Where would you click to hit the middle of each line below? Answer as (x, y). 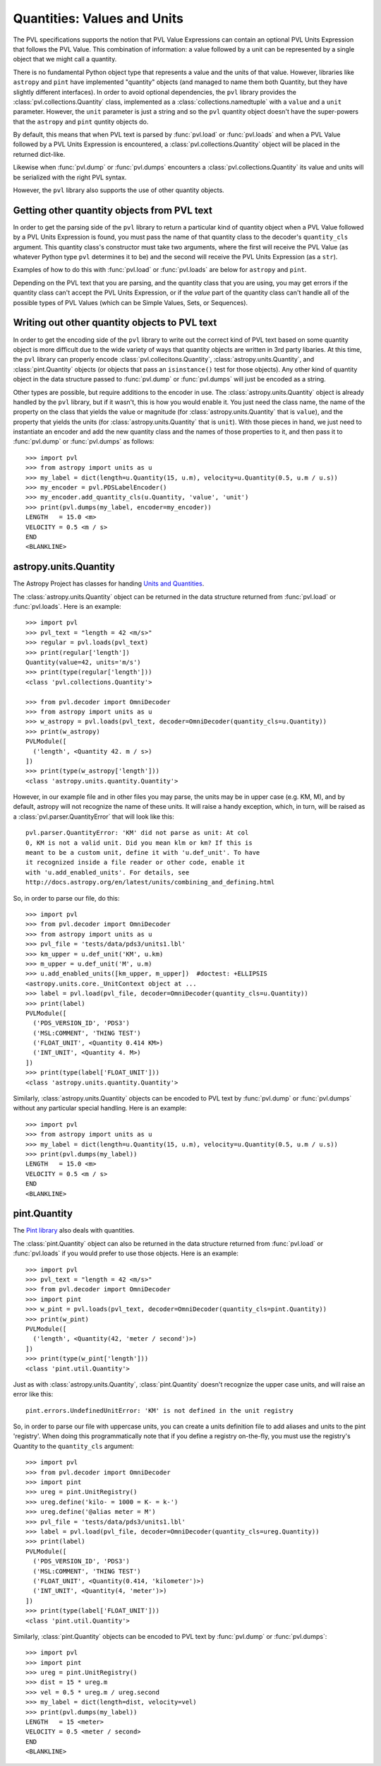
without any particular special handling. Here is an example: (100, 1108)
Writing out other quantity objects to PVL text (115, 322)
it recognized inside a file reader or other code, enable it (135, 863)
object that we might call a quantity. (65, 59)
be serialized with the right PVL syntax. (70, 177)
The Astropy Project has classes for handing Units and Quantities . (109, 583)
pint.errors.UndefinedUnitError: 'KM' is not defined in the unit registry (159, 1410)
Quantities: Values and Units (98, 18)
